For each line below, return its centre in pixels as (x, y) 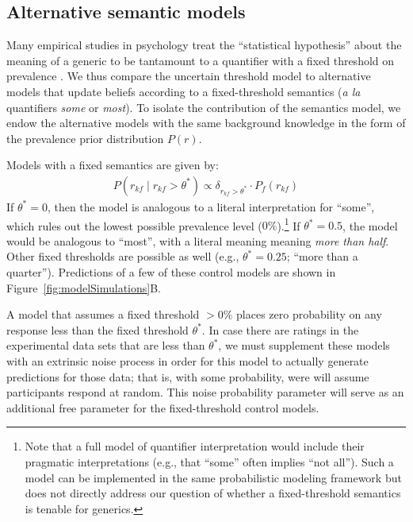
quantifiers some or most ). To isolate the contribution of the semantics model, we (204, 107)
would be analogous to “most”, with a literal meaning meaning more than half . (198, 240)
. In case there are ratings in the (280, 329)
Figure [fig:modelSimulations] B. (84, 287)
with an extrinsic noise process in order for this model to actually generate (187, 360)
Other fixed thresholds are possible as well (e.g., (123, 256)
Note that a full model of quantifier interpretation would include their (195, 446)
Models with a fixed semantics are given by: (113, 165)
